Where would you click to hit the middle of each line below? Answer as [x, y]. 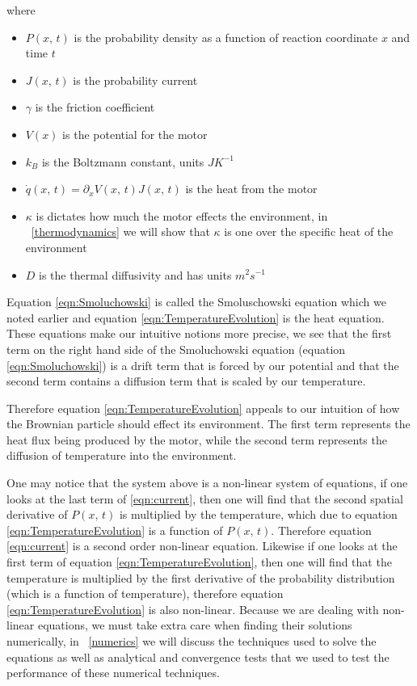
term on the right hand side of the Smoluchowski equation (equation [176, 349]
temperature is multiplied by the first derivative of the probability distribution [201, 577]
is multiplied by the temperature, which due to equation [258, 514]
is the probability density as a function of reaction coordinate [226, 37]
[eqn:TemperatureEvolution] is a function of [115, 530]
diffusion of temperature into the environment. [122, 455]
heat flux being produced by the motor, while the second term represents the [197, 439]
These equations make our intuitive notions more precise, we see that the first [199, 333]
